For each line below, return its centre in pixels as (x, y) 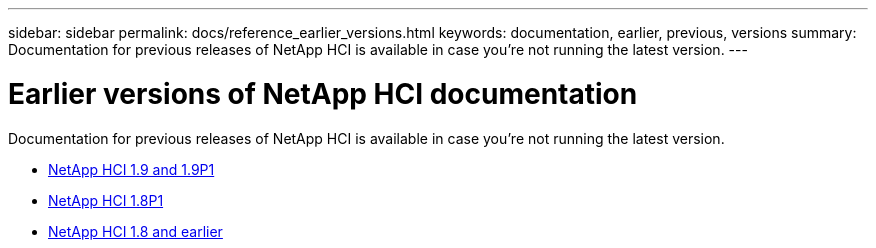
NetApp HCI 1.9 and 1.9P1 (131, 169)
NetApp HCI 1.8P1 (106, 200)
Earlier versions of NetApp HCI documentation (323, 93)
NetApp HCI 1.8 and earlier (135, 231)
